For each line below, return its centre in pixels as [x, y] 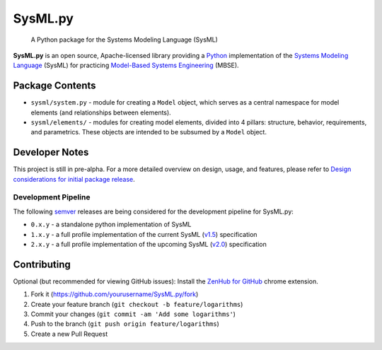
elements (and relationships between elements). [101, 112]
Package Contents [54, 86]
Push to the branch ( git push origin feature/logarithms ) [125, 324]
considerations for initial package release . [74, 179]
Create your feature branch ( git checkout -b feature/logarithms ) [137, 304]
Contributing [42, 264]
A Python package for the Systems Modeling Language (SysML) [125, 40]
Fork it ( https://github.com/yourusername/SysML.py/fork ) [115, 294]
